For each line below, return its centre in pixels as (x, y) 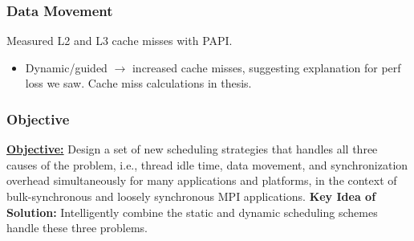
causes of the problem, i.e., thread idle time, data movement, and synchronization (207, 164)
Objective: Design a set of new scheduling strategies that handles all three (192, 149)
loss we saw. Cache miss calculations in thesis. (138, 83)
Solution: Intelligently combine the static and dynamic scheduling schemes (192, 212)
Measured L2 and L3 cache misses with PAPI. (120, 41)
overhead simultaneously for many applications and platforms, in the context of (202, 180)
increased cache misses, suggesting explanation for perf (266, 67)
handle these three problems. (77, 228)
